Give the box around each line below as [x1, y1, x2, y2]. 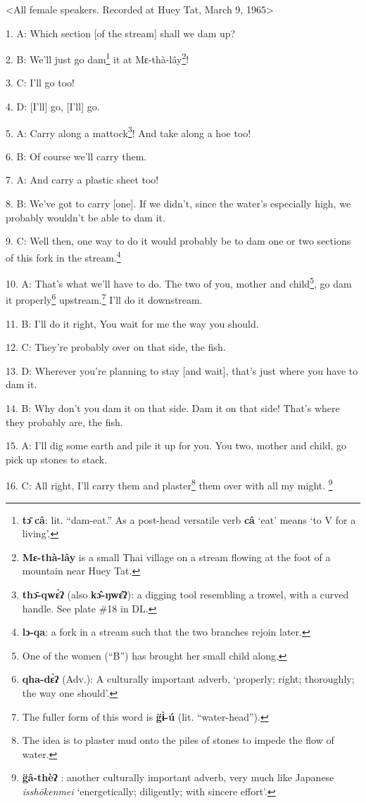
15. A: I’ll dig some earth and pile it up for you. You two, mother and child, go [6, 438, 346, 453]
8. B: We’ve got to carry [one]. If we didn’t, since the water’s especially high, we [6, 196, 351, 211]
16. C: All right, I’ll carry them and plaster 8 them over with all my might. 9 [6, 476, 333, 492]
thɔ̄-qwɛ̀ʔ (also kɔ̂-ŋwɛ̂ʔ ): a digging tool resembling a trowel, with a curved [22, 586, 349, 601]
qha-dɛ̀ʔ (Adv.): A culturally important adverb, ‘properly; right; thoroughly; [22, 672, 355, 686]
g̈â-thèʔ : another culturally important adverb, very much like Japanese [22, 770, 334, 785]
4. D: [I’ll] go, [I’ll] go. [6, 99, 100, 114]
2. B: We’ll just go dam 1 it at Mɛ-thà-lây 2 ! [6, 50, 189, 66]
